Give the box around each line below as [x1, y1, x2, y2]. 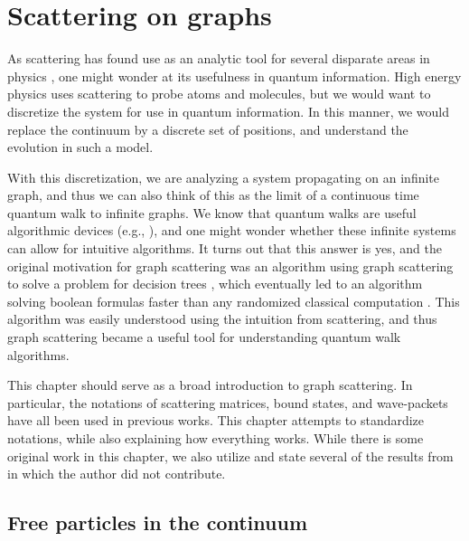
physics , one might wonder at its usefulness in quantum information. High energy [7, 66, 462, 85]
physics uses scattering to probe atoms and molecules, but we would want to [7, 84, 431, 103]
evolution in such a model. [7, 138, 154, 157]
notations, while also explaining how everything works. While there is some [7, 429, 424, 447]
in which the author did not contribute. [7, 464, 226, 483]
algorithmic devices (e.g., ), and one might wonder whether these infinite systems [7, 221, 456, 240]
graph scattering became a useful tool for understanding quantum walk [7, 327, 401, 346]
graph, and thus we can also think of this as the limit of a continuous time [7, 185, 419, 204]
